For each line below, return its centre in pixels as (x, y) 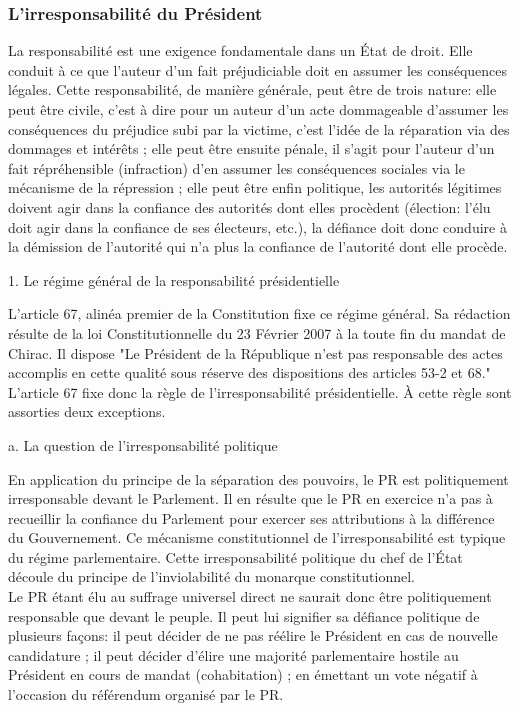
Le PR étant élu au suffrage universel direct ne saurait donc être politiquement (250, 596)
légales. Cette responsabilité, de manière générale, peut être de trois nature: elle (252, 89)
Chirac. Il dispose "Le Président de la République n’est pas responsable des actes (255, 352)
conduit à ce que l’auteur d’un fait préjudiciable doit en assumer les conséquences (258, 69)
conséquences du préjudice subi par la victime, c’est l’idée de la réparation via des (259, 128)
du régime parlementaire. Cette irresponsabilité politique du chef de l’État (235, 556)
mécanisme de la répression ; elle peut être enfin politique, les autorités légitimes (255, 187)
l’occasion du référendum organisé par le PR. (146, 694)
